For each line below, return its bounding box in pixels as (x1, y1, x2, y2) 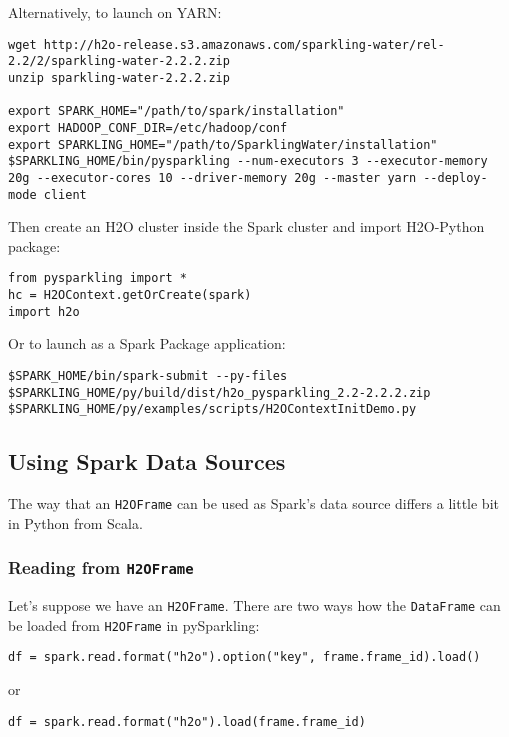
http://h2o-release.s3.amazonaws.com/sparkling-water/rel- (43, 37, 445, 52)
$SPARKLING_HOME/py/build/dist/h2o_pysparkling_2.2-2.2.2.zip (8, 385, 431, 400)
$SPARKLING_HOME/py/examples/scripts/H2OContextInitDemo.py (8, 402, 417, 417)
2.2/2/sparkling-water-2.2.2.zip (8, 54, 230, 69)
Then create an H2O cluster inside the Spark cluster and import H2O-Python (8, 216, 485, 237)
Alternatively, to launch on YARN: (8, 2, 222, 22)
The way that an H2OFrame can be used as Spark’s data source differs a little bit (8, 493, 499, 514)
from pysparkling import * (8, 271, 187, 286)
